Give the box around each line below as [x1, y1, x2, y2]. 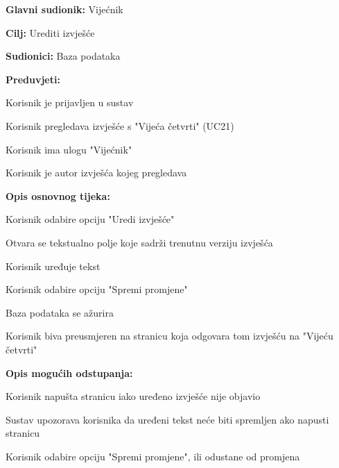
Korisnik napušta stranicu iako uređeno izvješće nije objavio [6, 389, 261, 403]
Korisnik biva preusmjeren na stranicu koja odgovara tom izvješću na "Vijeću [6, 328, 333, 343]
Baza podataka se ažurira [6, 305, 114, 319]
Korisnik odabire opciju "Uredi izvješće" [6, 212, 175, 226]
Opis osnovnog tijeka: [6, 188, 110, 203]
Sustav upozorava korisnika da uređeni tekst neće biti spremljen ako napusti [6, 412, 329, 426]
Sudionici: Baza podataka [6, 49, 121, 63]
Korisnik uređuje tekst [6, 258, 101, 273]
